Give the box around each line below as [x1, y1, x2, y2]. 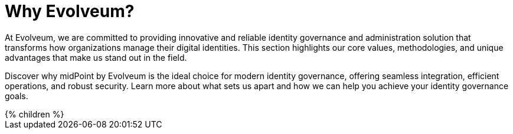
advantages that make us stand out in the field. [5, 52, 187, 63]
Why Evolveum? [5, 1, 135, 21]
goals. [5, 90, 28, 101]
